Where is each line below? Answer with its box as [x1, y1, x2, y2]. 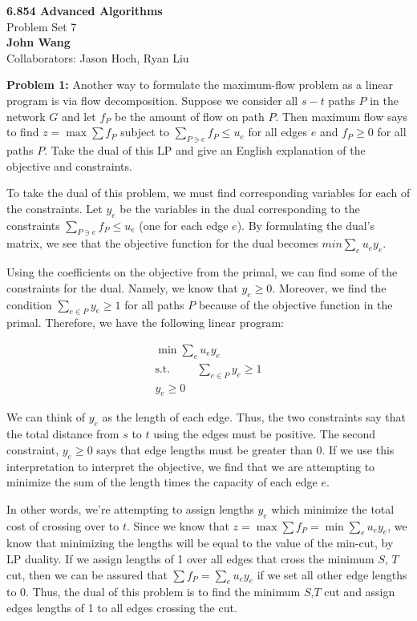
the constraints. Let [6, 200, 103, 216]
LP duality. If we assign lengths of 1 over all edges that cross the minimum [6, 550, 374, 567]
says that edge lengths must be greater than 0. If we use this [96, 441, 395, 458]
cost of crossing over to [6, 517, 119, 534]
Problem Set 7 [6, 18, 77, 34]
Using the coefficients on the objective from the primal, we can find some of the [6, 264, 398, 280]
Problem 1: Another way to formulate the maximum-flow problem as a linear [6, 76, 394, 93]
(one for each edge [139, 216, 229, 233]
